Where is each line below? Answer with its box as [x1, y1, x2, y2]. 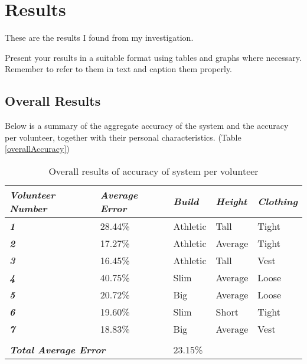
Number [9, 201, 47, 215]
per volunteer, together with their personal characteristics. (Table [5, 131, 241, 143]
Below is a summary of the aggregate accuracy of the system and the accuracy [5, 119, 289, 132]
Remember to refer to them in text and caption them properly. [5, 63, 232, 75]
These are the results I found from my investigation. [5, 31, 194, 44]
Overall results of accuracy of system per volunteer [48, 164, 259, 178]
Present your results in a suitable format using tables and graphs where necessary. [5, 51, 302, 63]
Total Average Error [9, 342, 106, 356]
